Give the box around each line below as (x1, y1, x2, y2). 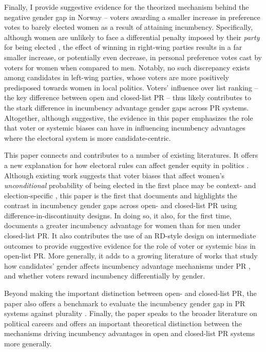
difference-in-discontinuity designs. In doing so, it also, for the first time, (4, 210, 232, 220)
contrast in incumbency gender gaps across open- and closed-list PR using (4, 200, 237, 211)
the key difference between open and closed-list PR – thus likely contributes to (4, 92, 252, 103)
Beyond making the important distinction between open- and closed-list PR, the (4, 288, 257, 299)
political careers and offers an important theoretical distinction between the (4, 318, 242, 328)
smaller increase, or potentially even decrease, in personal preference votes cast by (4, 51, 262, 62)
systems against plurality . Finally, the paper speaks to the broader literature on (4, 308, 257, 319)
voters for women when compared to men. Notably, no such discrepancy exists (4, 62, 250, 72)
